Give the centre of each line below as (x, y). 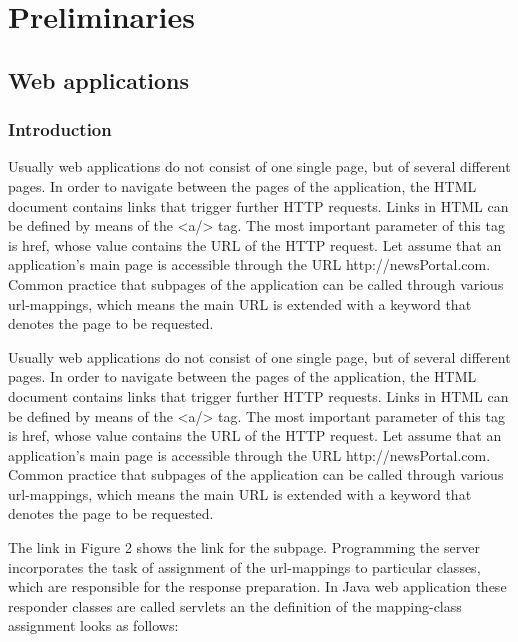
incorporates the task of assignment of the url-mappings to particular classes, (244, 566)
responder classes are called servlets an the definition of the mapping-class (235, 605)
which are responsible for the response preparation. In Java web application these (257, 586)
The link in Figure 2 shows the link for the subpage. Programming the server (244, 547)
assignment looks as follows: (93, 625)
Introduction (60, 129)
